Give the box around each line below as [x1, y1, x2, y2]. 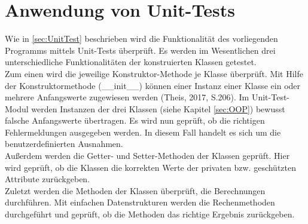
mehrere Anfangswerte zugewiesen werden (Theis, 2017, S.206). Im [5, 91, 249, 103]
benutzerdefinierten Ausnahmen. [5, 137, 123, 150]
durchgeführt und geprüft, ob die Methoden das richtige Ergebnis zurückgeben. [5, 208, 295, 220]
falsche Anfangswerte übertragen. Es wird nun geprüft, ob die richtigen [5, 114, 265, 127]
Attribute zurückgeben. [5, 173, 90, 185]
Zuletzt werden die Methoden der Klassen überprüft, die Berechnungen [5, 184, 266, 197]
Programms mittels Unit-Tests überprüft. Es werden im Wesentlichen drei [5, 44, 276, 56]
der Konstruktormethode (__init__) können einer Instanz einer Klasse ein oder [5, 79, 301, 91]
